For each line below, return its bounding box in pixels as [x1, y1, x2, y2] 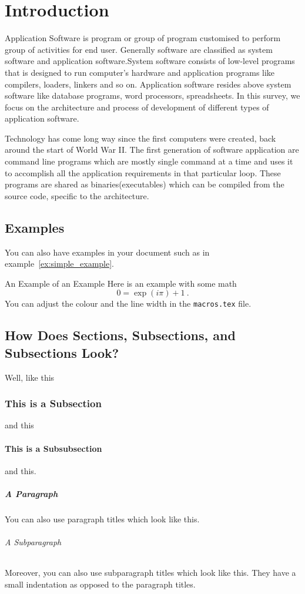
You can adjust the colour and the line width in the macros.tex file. [5, 297, 252, 310]
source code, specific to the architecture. [5, 189, 149, 202]
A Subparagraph [5, 536, 62, 548]
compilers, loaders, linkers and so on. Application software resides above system [5, 78, 291, 90]
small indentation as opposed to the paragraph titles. [5, 578, 196, 590]
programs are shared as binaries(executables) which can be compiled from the [5, 178, 284, 190]
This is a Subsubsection [5, 442, 102, 454]
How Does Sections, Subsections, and [5, 326, 236, 344]
